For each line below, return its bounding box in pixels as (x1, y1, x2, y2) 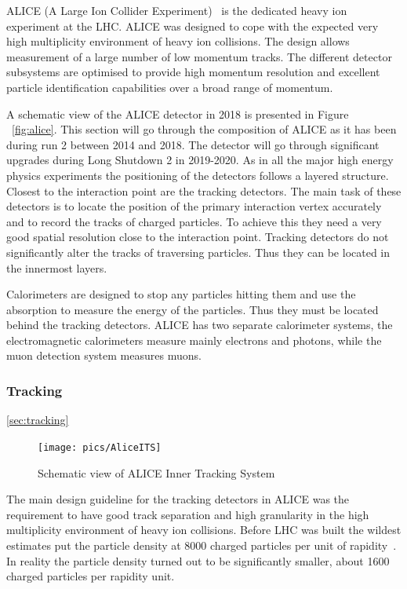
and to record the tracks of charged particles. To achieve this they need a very (6, 213, 382, 229)
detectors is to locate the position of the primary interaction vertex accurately (6, 198, 382, 214)
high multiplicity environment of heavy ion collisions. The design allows (6, 33, 350, 49)
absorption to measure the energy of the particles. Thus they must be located (6, 301, 379, 317)
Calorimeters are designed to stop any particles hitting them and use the (6, 286, 356, 302)
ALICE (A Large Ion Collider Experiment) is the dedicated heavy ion (6, 2, 347, 18)
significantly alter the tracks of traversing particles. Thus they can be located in (6, 243, 391, 260)
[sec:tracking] (6, 412, 69, 428)
